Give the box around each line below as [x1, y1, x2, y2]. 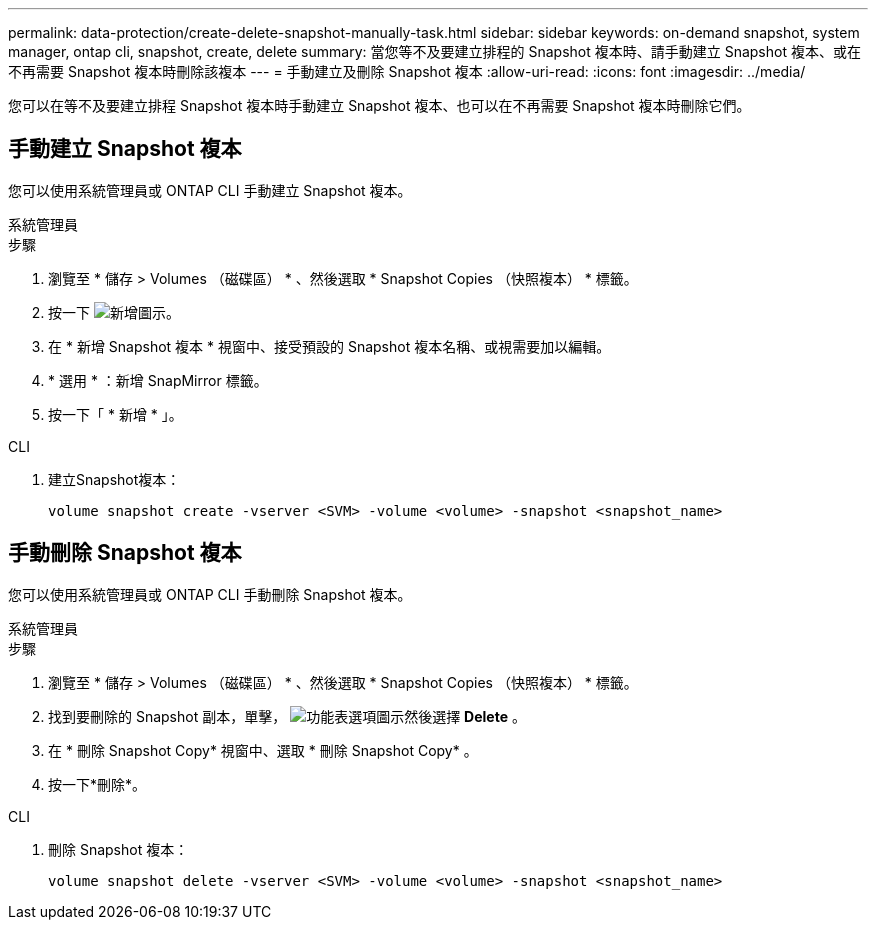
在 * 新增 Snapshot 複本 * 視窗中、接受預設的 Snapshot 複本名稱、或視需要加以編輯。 [48, 337, 611, 355]
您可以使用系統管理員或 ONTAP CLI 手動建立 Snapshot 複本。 [8, 181, 412, 199]
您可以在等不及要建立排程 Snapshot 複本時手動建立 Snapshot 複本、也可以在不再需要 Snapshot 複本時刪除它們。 [8, 97, 751, 114]
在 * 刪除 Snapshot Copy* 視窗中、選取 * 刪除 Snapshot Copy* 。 [48, 741, 478, 759]
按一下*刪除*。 [48, 775, 147, 793]
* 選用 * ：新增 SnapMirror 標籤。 [48, 371, 268, 389]
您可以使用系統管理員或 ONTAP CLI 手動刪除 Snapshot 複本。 [8, 585, 412, 603]
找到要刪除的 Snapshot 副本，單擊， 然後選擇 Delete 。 [48, 707, 526, 725]
